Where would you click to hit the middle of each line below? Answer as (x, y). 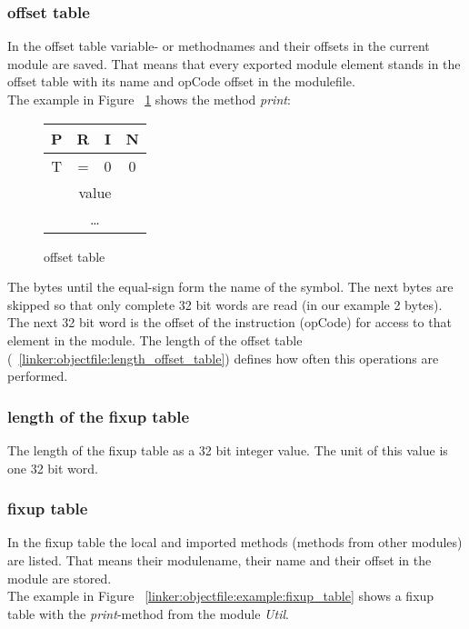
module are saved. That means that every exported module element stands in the (234, 63)
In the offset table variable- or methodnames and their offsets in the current (219, 46)
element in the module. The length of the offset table (155, 339)
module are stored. (60, 578)
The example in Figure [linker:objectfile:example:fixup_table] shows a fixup (221, 596)
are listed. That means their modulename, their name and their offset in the (220, 559)
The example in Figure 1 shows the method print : (149, 99)
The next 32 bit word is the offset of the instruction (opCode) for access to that (230, 322)
